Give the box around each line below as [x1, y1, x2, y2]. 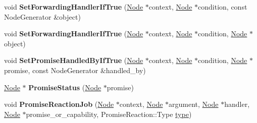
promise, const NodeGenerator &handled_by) [4, 65, 146, 75]
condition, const [198, 2, 247, 12]
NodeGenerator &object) [4, 11, 81, 22]
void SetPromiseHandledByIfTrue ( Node [4, 55, 143, 66]
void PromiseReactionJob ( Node [4, 99, 114, 109]
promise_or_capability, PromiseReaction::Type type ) [26, 108, 192, 119]
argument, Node [169, 99, 219, 109]
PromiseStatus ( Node [28, 82, 101, 92]
